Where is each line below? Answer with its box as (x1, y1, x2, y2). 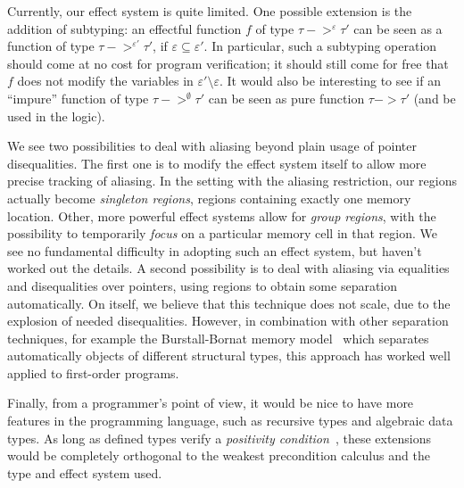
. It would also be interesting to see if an (220, 71, 441, 90)
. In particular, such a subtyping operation (203, 37, 437, 55)
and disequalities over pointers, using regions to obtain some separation (7, 276, 398, 294)
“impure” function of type (7, 88, 149, 107)
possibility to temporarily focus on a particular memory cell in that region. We (7, 224, 437, 243)
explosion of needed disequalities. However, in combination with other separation (7, 311, 449, 330)
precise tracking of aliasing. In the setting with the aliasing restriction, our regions (7, 171, 457, 190)
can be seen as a (353, 19, 443, 37)
